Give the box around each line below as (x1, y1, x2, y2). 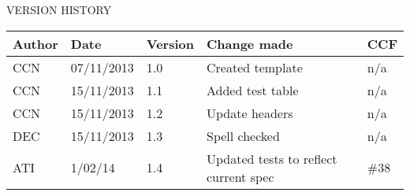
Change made (206, 34, 293, 53)
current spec (206, 167, 274, 186)
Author (13, 34, 58, 53)
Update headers (206, 103, 293, 122)
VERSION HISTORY (6, 2, 112, 17)
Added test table (206, 80, 299, 99)
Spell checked (206, 126, 280, 145)
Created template (206, 57, 303, 76)
